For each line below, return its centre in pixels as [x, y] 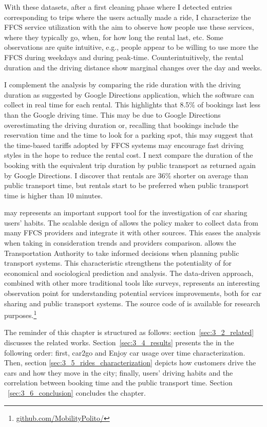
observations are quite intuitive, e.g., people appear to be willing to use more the [131, 47]
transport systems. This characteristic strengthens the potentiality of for [118, 263]
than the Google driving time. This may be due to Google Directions [112, 114]
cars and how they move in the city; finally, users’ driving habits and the [119, 372]
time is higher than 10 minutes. [53, 195]
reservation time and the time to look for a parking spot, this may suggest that [129, 135]
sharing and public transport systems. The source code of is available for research [132, 303]
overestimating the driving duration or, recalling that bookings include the [121, 125]
